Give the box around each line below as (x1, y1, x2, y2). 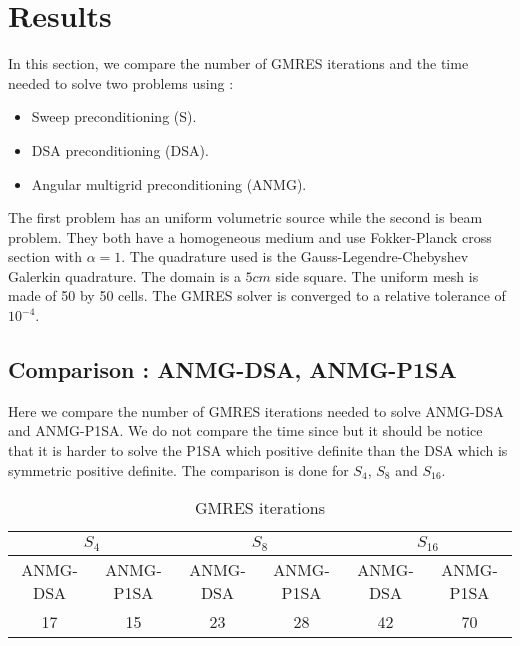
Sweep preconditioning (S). (31, 106, 197, 127)
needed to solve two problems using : (8, 72, 234, 93)
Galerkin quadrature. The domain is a (8, 265, 241, 286)
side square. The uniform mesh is (275, 265, 479, 286)
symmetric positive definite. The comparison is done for (8, 459, 349, 480)
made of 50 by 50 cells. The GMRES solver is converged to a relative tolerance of (8, 285, 506, 306)
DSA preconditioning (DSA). (31, 139, 209, 160)
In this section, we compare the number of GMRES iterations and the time (8, 53, 469, 74)
